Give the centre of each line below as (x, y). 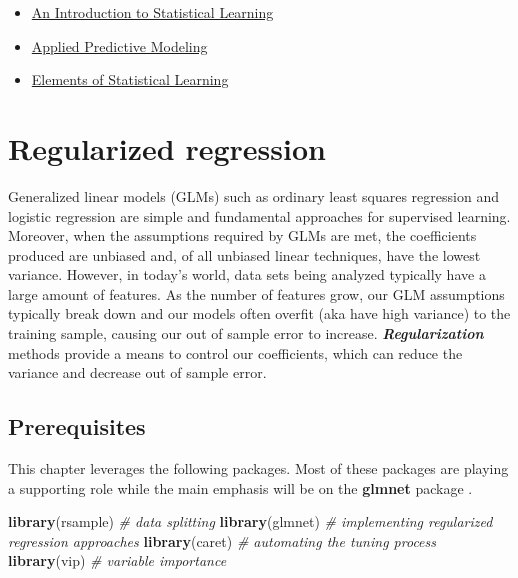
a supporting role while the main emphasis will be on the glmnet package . (240, 487)
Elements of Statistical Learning (130, 79)
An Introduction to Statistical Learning (152, 12)
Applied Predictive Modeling (119, 45)
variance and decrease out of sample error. (137, 372)
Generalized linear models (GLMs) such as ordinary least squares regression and (253, 195)
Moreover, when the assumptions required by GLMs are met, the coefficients (242, 235)
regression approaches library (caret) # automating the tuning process (222, 540)
